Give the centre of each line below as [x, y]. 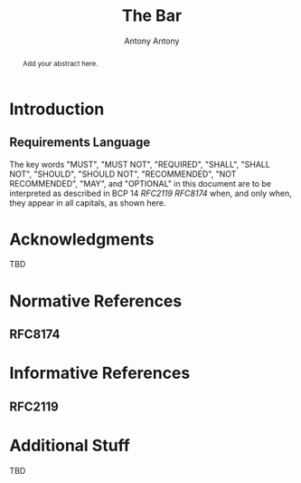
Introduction [57, 109]
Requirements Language [80, 143]
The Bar [152, 16]
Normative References [96, 301]
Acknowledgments [82, 239]
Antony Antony [152, 41]
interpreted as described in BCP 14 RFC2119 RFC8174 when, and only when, [150, 193]
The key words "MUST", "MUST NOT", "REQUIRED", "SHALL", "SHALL [140, 164]
